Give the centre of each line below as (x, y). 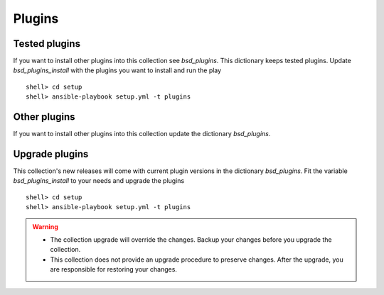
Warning (45, 226)
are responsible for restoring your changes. (114, 269)
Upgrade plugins (51, 154)
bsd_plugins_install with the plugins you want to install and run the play (117, 70)
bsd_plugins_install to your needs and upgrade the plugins (99, 181)
